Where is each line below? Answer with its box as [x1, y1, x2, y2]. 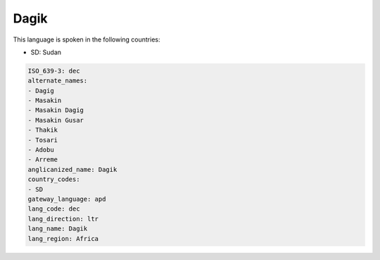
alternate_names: [27, 77, 88, 85]
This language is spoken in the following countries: [13, 35, 160, 44]
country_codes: [27, 175, 80, 183]
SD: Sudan [30, 48, 62, 56]
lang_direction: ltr [27, 215, 99, 223]
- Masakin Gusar [27, 116, 84, 124]
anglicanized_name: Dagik [27, 166, 118, 173]
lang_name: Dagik [27, 225, 88, 233]
